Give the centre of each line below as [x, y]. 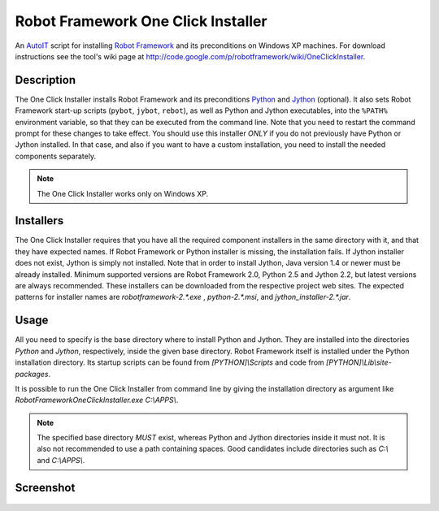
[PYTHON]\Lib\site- [359, 362]
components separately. [56, 156]
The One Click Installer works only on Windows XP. [123, 193]
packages [32, 374]
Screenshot [45, 487]
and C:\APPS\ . [61, 460]
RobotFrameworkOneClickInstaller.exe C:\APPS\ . [97, 400]
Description [46, 80]
